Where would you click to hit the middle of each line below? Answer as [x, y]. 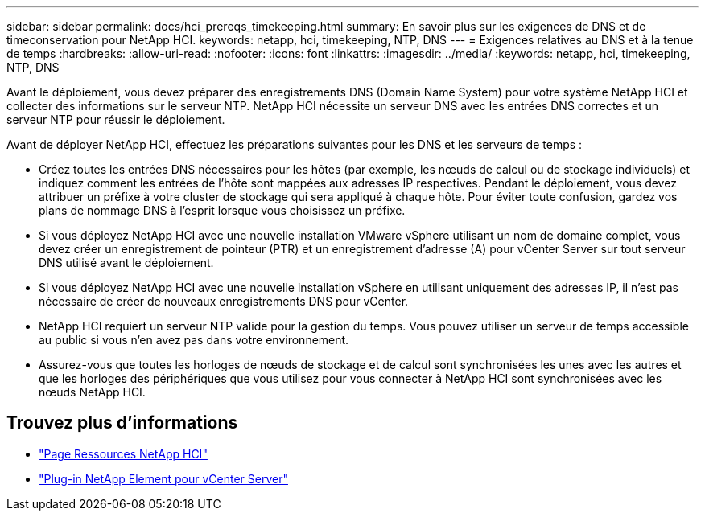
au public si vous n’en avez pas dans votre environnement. [194, 340]
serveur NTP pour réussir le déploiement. [116, 119]
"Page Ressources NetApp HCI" [123, 453]
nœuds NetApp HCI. [92, 392]
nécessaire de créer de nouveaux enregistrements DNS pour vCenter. [224, 301]
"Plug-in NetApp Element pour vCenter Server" [163, 478]
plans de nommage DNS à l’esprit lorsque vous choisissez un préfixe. [222, 210]
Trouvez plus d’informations [122, 423]
